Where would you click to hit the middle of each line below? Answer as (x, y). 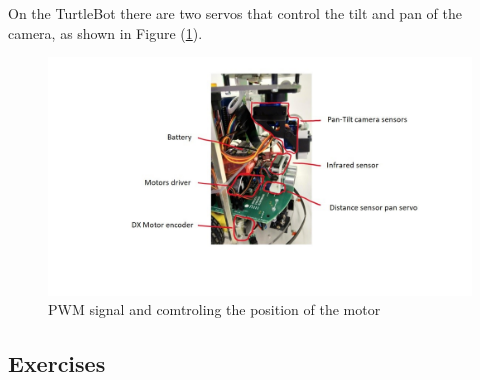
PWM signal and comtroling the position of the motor (214, 309)
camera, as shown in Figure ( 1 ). (105, 32)
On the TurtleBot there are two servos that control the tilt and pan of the (235, 13)
